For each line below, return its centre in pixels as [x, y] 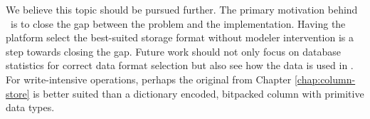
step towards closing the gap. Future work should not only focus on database [173, 51]
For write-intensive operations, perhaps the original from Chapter [149, 79]
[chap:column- [325, 79]
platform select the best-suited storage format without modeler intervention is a [180, 37]
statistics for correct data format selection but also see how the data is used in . [180, 65]
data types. [30, 107]
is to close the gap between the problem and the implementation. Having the [178, 23]
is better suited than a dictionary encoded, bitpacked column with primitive [199, 93]
